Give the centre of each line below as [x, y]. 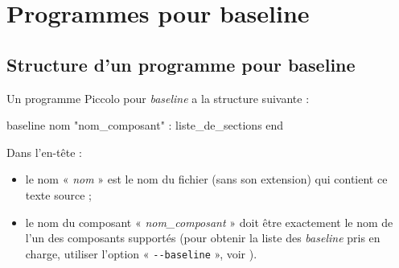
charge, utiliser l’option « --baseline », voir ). [141, 253]
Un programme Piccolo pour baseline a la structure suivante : [158, 98]
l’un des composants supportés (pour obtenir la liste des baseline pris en [203, 238]
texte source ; [58, 194]
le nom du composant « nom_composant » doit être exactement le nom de [209, 222]
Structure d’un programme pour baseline [181, 64]
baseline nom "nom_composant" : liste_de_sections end [145, 125]
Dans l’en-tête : [44, 152]
